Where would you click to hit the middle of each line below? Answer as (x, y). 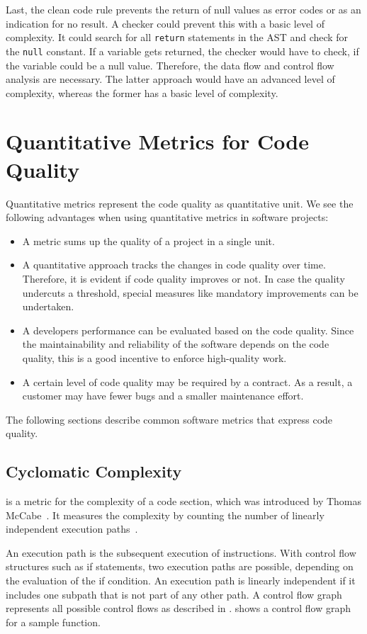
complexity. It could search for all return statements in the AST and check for (177, 37)
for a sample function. (53, 622)
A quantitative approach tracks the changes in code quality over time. (174, 265)
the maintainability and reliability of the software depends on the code (176, 344)
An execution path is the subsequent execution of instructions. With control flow (181, 552)
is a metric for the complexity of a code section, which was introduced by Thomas (184, 501)
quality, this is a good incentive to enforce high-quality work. (154, 357)
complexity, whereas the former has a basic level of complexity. (142, 92)
